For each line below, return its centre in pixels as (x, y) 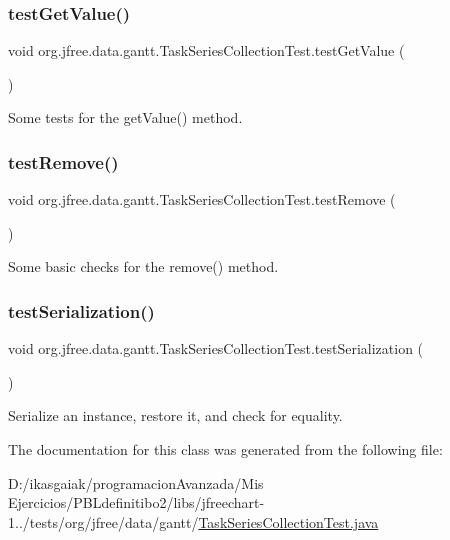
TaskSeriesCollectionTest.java (288, 521)
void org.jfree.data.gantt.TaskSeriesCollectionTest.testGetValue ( (206, 50)
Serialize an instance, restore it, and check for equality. (175, 415)
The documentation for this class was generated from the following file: (225, 449)
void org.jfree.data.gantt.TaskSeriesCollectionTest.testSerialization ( (216, 348)
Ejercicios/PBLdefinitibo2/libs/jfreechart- (136, 502)
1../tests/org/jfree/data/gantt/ (103, 521)
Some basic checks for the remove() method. (143, 266)
